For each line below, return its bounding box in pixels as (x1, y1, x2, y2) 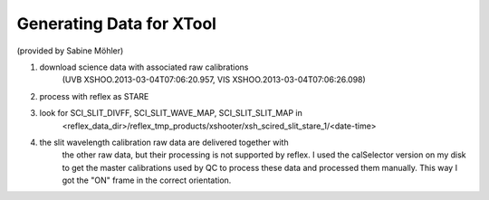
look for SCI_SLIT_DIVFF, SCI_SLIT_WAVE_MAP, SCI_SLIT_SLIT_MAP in (39, 108, 302, 119)
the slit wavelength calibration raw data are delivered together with (39, 137, 289, 148)
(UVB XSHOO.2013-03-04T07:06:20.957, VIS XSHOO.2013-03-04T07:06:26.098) (62, 74, 366, 85)
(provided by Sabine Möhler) (16, 45, 124, 56)
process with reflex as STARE (39, 90, 149, 101)
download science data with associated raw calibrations (39, 62, 249, 72)
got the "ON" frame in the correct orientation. (62, 175, 232, 186)
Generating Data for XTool (16, 14, 217, 33)
